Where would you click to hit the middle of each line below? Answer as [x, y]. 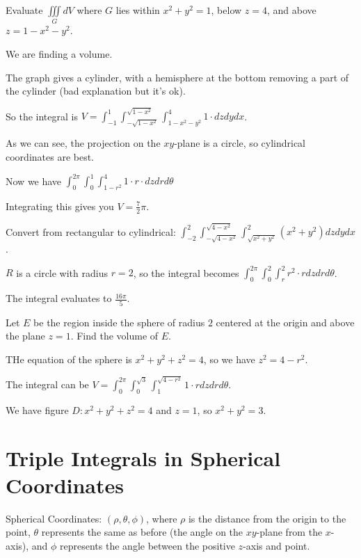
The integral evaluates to [59, 298]
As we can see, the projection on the [83, 143]
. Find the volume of [114, 336]
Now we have [34, 181]
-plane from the [289, 532]
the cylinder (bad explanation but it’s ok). [96, 91]
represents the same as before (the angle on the [142, 532]
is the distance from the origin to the [267, 518]
